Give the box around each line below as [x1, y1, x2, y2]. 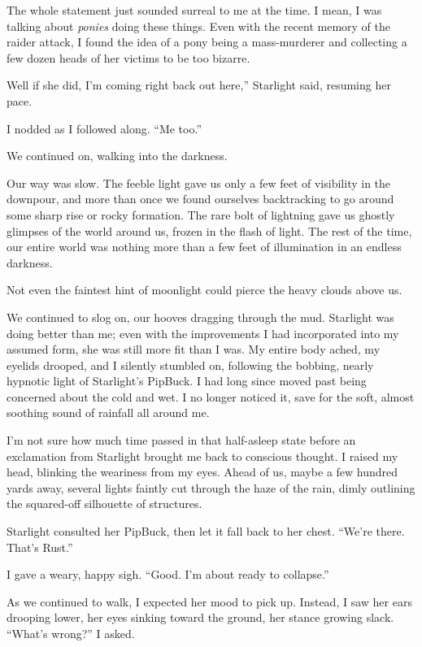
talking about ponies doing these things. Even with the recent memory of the [7, 17, 390, 34]
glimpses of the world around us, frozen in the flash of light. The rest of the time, [7, 222, 412, 239]
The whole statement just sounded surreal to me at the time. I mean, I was [7, 2, 382, 18]
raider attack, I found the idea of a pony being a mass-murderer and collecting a [7, 33, 407, 50]
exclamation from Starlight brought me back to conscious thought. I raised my [7, 447, 398, 464]
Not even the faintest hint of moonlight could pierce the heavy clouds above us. [7, 281, 402, 298]
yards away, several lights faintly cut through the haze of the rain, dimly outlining [7, 479, 415, 496]
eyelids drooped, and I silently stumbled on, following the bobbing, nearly [7, 356, 374, 373]
